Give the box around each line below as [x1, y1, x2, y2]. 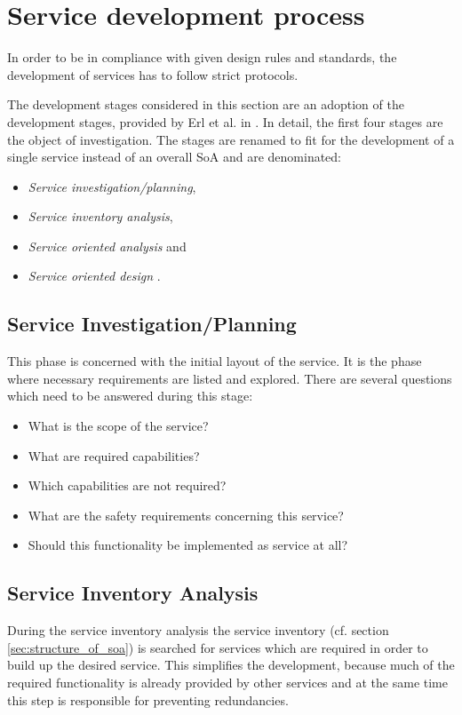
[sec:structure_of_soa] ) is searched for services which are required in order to [7, 638, 428, 656]
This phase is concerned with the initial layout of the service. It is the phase [7, 352, 422, 370]
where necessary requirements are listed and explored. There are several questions [7, 369, 452, 387]
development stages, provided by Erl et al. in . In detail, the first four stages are [7, 112, 443, 131]
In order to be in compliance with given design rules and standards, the [7, 48, 397, 67]
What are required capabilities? [28, 446, 200, 465]
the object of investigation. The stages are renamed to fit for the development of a [7, 130, 455, 148]
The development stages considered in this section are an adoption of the [7, 95, 404, 114]
